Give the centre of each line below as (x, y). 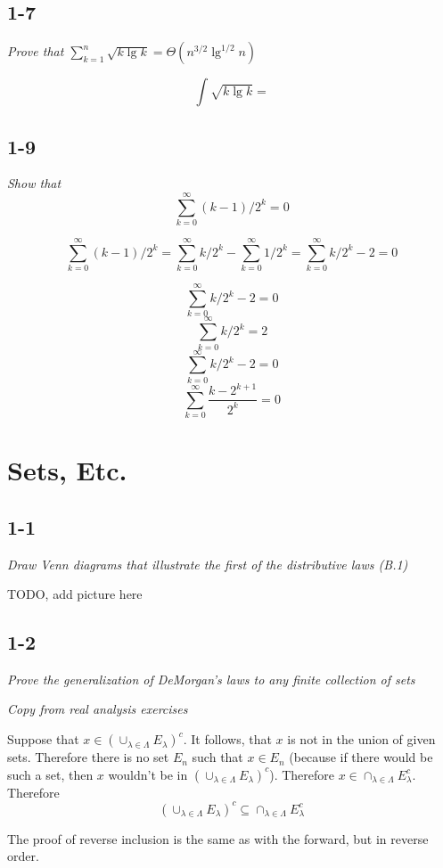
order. (23, 856)
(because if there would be (361, 757)
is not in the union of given (361, 739)
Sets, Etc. (67, 470)
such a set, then (50, 774)
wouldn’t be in (148, 774)
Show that (34, 183)
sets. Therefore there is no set (88, 757)
